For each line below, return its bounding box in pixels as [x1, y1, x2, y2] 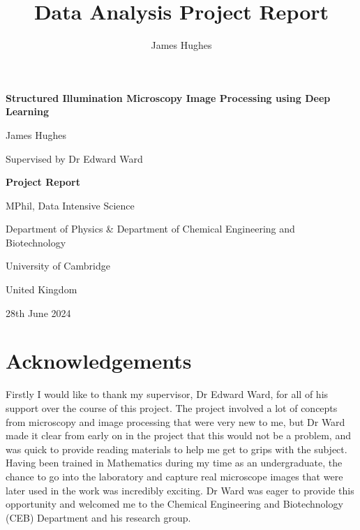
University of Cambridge [6, 258, 110, 273]
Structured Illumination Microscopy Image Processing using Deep [6, 90, 331, 105]
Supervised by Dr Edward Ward [6, 151, 143, 165]
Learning [6, 104, 49, 119]
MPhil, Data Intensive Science [6, 198, 135, 212]
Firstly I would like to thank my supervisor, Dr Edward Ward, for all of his [6, 387, 329, 402]
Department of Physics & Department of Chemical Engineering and [6, 221, 295, 236]
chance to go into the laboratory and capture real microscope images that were [6, 469, 343, 483]
